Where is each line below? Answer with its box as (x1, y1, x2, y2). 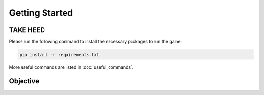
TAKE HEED (9, 26, 45, 34)
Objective (9, 77, 40, 85)
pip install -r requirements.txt (19, 52, 100, 57)
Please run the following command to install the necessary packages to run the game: (9, 39, 182, 45)
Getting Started (9, 7, 73, 18)
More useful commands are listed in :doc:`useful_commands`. (9, 64, 133, 70)
